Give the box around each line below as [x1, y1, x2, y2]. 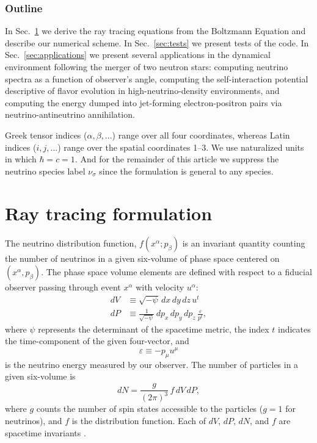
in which [5, 153, 37, 165]
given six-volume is [5, 370, 76, 383]
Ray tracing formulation [5, 200, 213, 225]
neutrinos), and [5, 414, 62, 427]
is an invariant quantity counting [182, 237, 305, 250]
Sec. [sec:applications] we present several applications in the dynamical [5, 48, 271, 61]
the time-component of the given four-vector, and [5, 334, 189, 347]
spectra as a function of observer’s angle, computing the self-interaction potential [5, 72, 308, 85]
